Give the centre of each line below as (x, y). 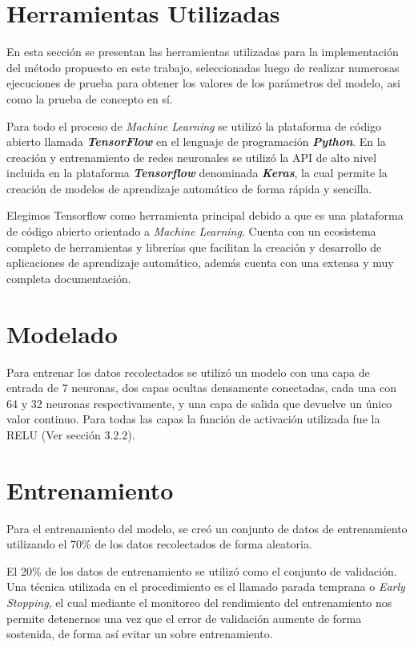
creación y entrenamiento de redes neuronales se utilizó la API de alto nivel (192, 157)
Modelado (62, 333)
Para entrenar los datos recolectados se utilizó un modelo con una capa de (188, 372)
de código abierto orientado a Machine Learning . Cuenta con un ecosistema (191, 231)
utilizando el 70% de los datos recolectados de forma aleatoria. (159, 544)
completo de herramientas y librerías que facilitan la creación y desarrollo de (194, 247)
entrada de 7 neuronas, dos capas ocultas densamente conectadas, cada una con (202, 388)
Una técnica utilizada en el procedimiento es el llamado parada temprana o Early (206, 586)
